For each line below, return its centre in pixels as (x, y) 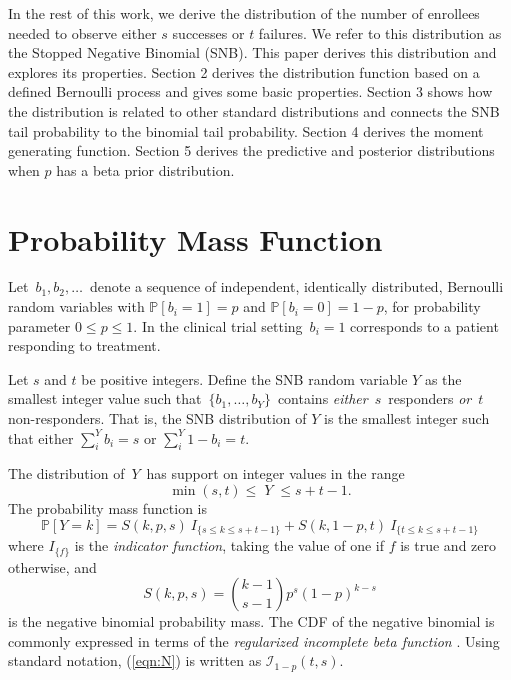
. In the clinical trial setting (218, 325)
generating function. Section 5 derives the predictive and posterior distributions (251, 150)
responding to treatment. (84, 345)
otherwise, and (52, 566)
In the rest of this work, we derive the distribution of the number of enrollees (244, 13)
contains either (322, 398)
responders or (430, 398)
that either (41, 437)
